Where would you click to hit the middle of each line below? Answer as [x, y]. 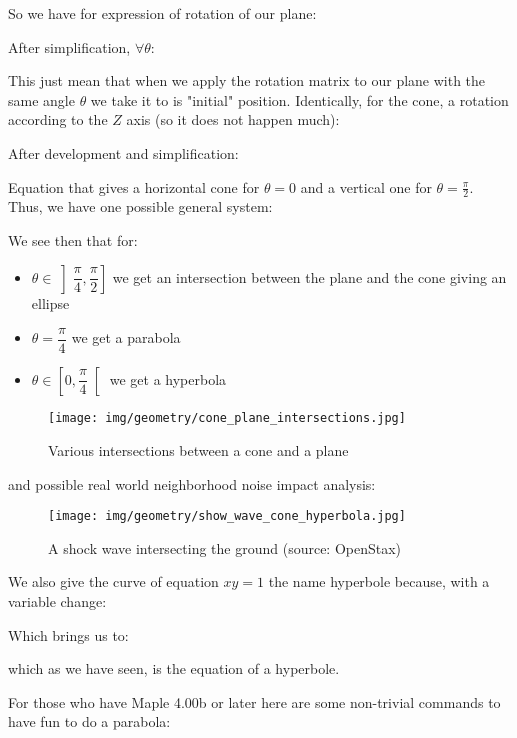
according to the [58, 119]
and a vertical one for [366, 186]
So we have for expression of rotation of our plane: [162, 13]
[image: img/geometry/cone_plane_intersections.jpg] [227, 418]
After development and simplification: [123, 152]
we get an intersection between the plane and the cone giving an [309, 276]
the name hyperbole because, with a [379, 581]
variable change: [57, 601]
